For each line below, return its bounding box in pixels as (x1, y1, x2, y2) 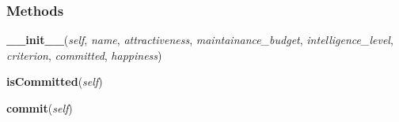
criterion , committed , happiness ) (6, 46, 162, 63)
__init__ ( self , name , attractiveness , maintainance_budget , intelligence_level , (6, 31, 393, 48)
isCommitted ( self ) (6, 73, 103, 90)
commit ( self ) (6, 100, 73, 116)
